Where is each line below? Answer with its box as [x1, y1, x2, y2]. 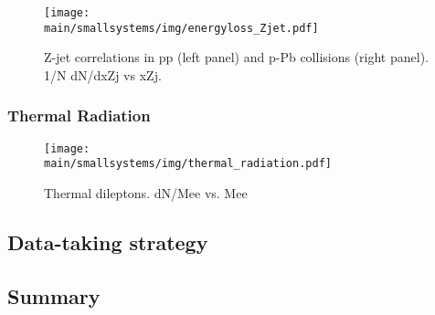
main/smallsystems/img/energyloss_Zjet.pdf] [44, 21, 319, 35]
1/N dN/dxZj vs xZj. [44, 65, 162, 84]
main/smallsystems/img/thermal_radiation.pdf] [44, 157, 332, 171]
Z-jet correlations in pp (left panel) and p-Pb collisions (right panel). [44, 47, 429, 67]
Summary [7, 281, 101, 310]
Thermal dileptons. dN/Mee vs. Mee [44, 184, 248, 203]
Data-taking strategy [7, 228, 208, 257]
